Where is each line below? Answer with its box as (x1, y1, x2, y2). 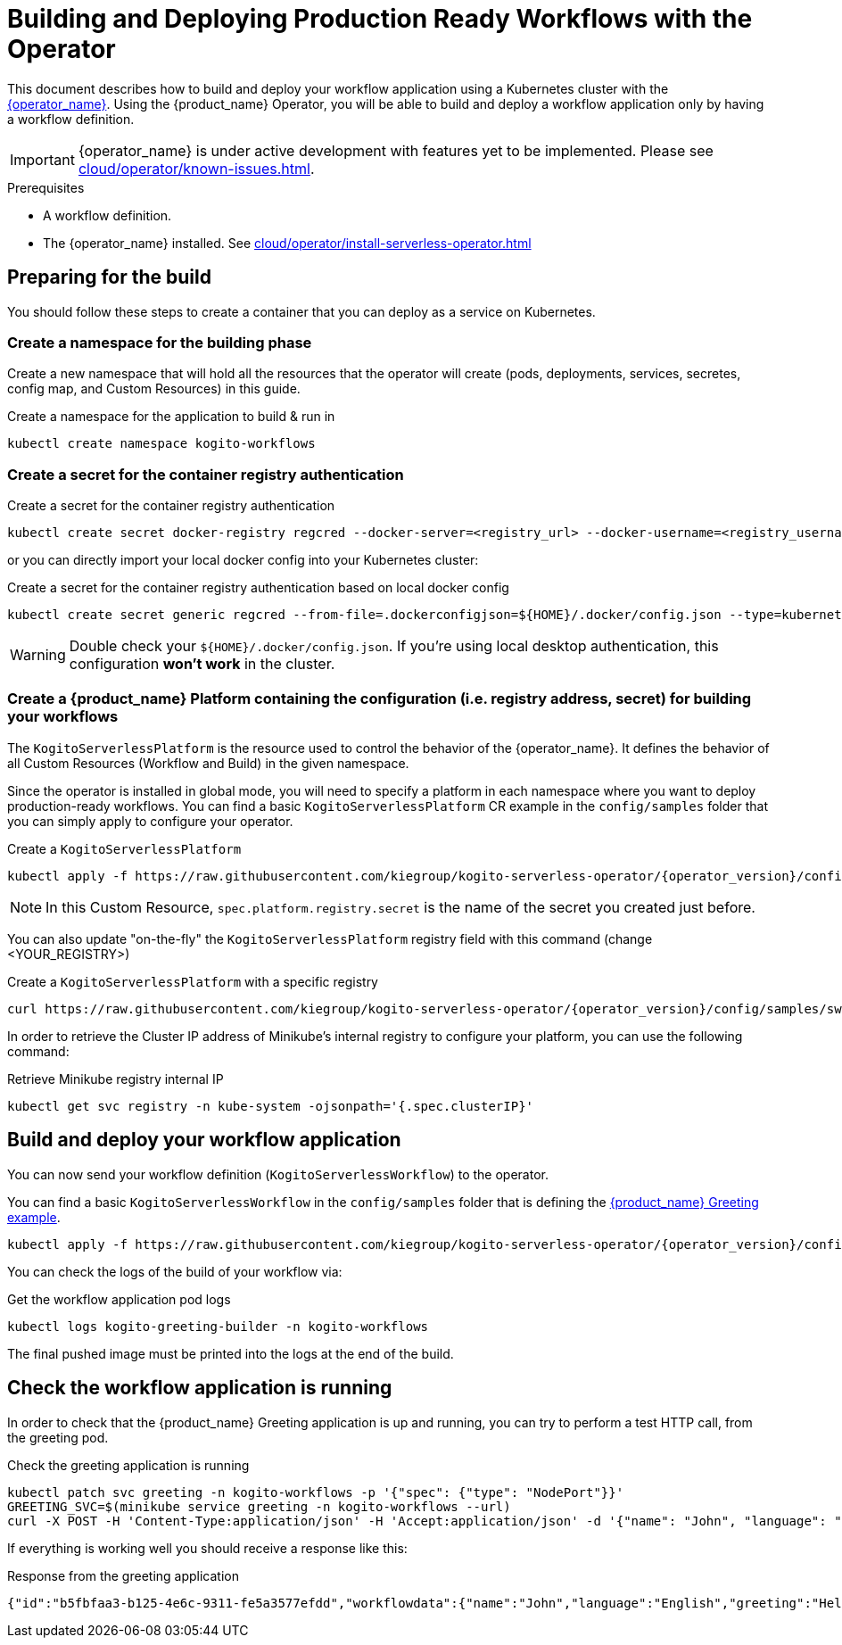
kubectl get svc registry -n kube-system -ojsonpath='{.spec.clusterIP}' (7, 1098, 534, 1113)
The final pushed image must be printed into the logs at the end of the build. (7, 1345, 454, 1361)
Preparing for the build (7, 266, 211, 289)
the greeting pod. (7, 1429, 109, 1445)
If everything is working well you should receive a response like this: (7, 1540, 408, 1556)
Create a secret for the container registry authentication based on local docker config (7, 580, 509, 596)
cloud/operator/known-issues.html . (78, 159, 315, 178)
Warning (10, 646, 66, 665)
